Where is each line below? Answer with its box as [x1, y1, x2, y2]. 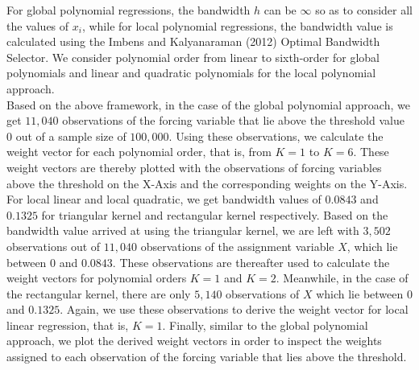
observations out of [6, 237, 101, 254]
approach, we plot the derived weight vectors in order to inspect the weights [6, 332, 382, 349]
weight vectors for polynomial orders [6, 269, 187, 286]
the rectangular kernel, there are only [6, 285, 191, 302]
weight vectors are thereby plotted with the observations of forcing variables [6, 158, 382, 175]
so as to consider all [315, 2, 413, 18]
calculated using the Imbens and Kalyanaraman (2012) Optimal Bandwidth [6, 33, 380, 50]
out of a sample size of [15, 127, 127, 144]
